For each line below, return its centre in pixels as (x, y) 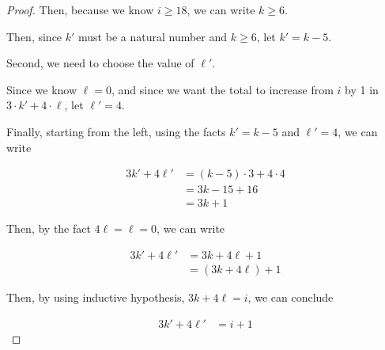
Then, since (34, 36)
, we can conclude (291, 297)
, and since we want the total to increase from (222, 89)
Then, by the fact (49, 228)
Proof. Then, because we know (80, 10)
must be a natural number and (153, 36)
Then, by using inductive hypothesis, (96, 297)
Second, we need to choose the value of (100, 63)
